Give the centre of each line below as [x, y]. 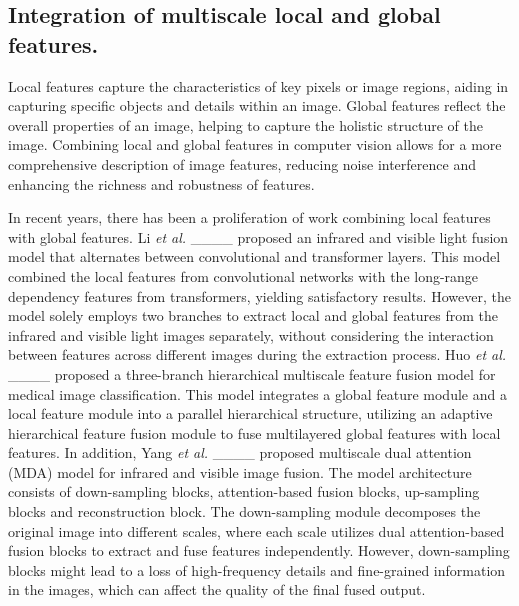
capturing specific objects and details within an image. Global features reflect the [257, 105]
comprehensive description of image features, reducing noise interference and [242, 163]
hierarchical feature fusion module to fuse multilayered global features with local [254, 432]
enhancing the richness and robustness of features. [161, 183]
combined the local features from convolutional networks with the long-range [243, 275]
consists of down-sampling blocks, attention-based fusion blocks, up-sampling [244, 491]
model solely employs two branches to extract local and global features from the [253, 315]
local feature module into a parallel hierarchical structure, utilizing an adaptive [250, 413]
